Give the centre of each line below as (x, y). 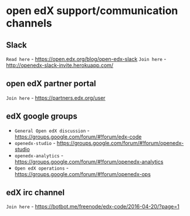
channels (29, 23)
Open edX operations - (42, 168)
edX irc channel (35, 193)
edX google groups (42, 117)
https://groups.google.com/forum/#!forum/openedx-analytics (89, 161)
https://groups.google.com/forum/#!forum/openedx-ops (83, 174)
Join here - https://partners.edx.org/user (56, 97)
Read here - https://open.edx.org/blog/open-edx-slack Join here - (86, 59)
